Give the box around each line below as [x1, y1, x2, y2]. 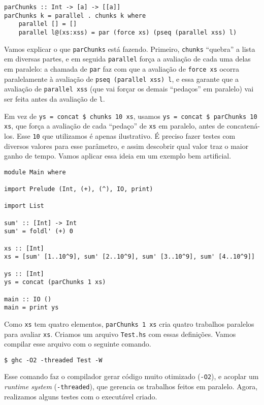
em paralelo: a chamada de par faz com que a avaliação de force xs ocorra [4, 63, 240, 74]
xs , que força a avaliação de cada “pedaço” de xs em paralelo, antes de [4, 120, 224, 131]
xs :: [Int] [4, 244, 44, 252]
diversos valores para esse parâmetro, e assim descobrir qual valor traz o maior [4, 140, 249, 151]
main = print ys [4, 304, 59, 311]
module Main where [4, 168, 66, 176]
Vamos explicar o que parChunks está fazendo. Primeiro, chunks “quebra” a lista [4, 43, 255, 54]
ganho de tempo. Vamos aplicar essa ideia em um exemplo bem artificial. [4, 150, 232, 161]
